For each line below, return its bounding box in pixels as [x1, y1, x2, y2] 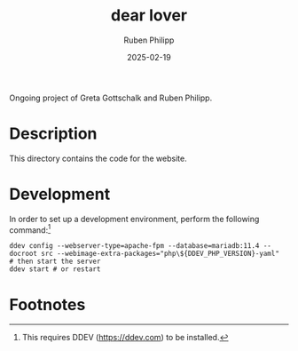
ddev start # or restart [9, 265, 101, 274]
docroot [9, 250, 38, 259]
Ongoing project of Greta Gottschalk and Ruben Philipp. [9, 92, 213, 103]
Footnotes [9, 294, 86, 315]
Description [9, 124, 98, 144]
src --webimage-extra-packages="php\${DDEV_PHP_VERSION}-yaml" [41, 250, 279, 259]
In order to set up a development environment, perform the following [9, 213, 260, 224]
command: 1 [9, 223, 51, 235]
